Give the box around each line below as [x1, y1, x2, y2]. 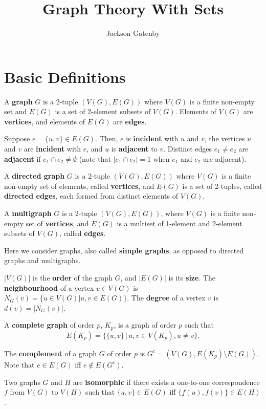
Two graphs [4, 376, 40, 387]
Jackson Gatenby [106, 28, 160, 38]
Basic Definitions [4, 66, 126, 87]
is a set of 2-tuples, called [182, 180, 262, 191]
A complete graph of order [4, 319, 95, 330]
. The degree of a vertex [127, 292, 206, 303]
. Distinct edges [163, 143, 212, 154]
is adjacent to [111, 143, 158, 154]
